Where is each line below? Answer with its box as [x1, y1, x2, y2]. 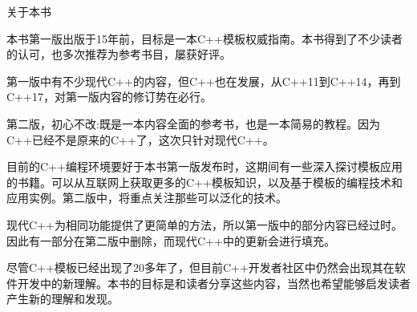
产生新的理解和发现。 [6, 290, 119, 307]
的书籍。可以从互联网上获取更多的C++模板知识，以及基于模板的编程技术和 [6, 173, 403, 190]
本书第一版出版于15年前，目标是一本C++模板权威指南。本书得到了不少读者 [6, 30, 403, 47]
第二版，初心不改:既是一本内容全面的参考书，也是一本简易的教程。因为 [6, 115, 380, 132]
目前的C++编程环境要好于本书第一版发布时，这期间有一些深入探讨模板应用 [6, 158, 403, 175]
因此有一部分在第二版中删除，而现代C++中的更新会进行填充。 [6, 232, 335, 249]
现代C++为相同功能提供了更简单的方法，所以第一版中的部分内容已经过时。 [6, 216, 403, 233]
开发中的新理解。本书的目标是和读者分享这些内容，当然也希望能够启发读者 [17, 274, 411, 291]
